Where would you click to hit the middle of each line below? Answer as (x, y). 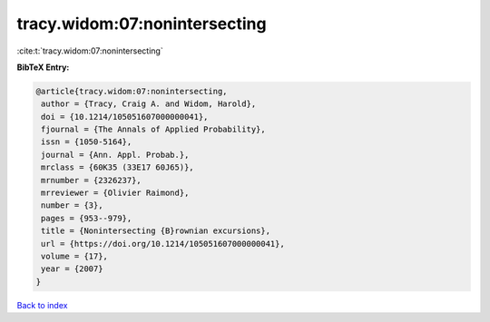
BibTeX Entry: (43, 67)
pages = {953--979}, (87, 218)
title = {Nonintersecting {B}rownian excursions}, (156, 231)
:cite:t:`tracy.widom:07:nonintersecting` (90, 51)
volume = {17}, (75, 256)
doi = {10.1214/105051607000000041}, (125, 117)
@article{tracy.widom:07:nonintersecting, (132, 91)
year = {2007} (72, 269)
